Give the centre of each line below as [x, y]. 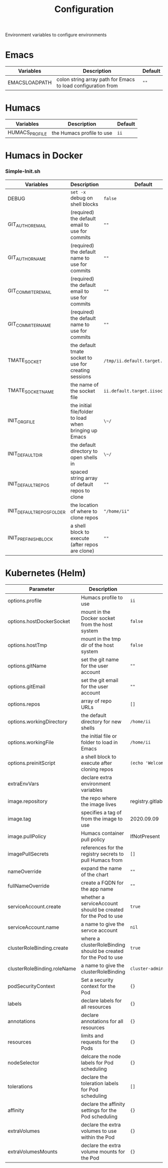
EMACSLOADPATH [30, 83]
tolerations [20, 1086]
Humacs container [102, 833]
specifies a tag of [101, 812]
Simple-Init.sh [23, 172]
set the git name [100, 659]
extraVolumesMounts [32, 1151]
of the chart [94, 875]
